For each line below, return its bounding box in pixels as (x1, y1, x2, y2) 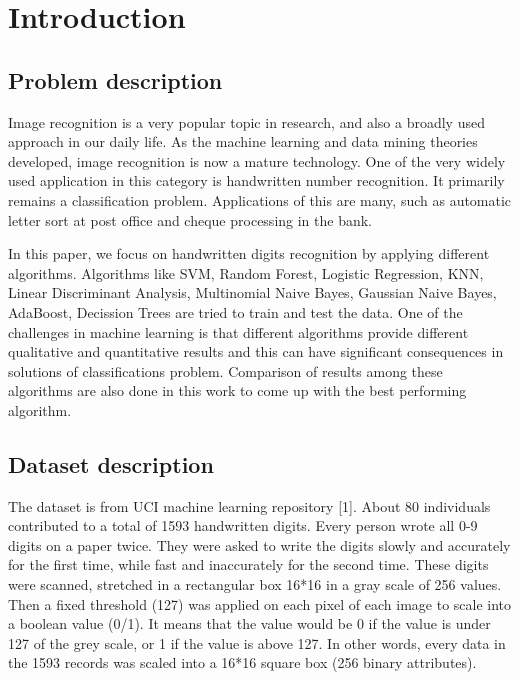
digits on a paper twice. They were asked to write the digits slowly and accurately (8, 534, 511, 555)
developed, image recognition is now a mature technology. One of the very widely (8, 150, 506, 171)
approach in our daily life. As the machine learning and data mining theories (8, 131, 478, 152)
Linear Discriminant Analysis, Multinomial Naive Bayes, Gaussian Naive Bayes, (8, 282, 497, 303)
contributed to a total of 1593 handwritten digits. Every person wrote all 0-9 (8, 515, 478, 536)
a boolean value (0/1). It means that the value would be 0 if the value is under (8, 613, 491, 634)
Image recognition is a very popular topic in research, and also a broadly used (8, 111, 485, 132)
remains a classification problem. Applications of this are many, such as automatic (8, 189, 512, 210)
